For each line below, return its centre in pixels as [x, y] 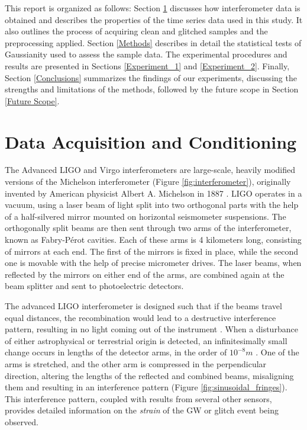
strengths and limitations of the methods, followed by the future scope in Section [152, 89]
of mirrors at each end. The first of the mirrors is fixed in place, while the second [152, 251]
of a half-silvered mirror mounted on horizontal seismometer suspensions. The [146, 216]
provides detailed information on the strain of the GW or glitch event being [142, 410]
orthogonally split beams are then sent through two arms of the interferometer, [148, 228]
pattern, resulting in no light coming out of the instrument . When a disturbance [151, 329]
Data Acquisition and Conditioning [151, 141]
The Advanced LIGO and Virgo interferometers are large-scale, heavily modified [150, 170]
